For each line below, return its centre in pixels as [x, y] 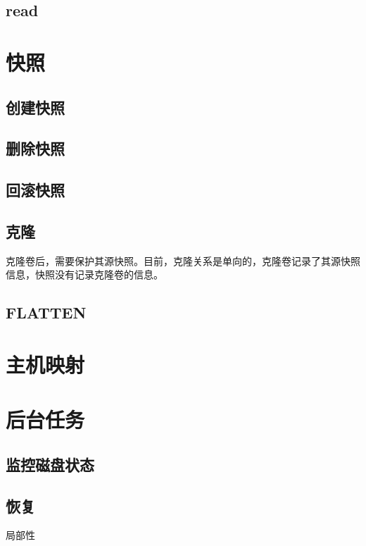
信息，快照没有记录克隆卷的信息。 [84, 274]
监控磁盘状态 [50, 464]
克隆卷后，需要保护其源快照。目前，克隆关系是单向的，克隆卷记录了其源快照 [183, 260]
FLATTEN [46, 312]
